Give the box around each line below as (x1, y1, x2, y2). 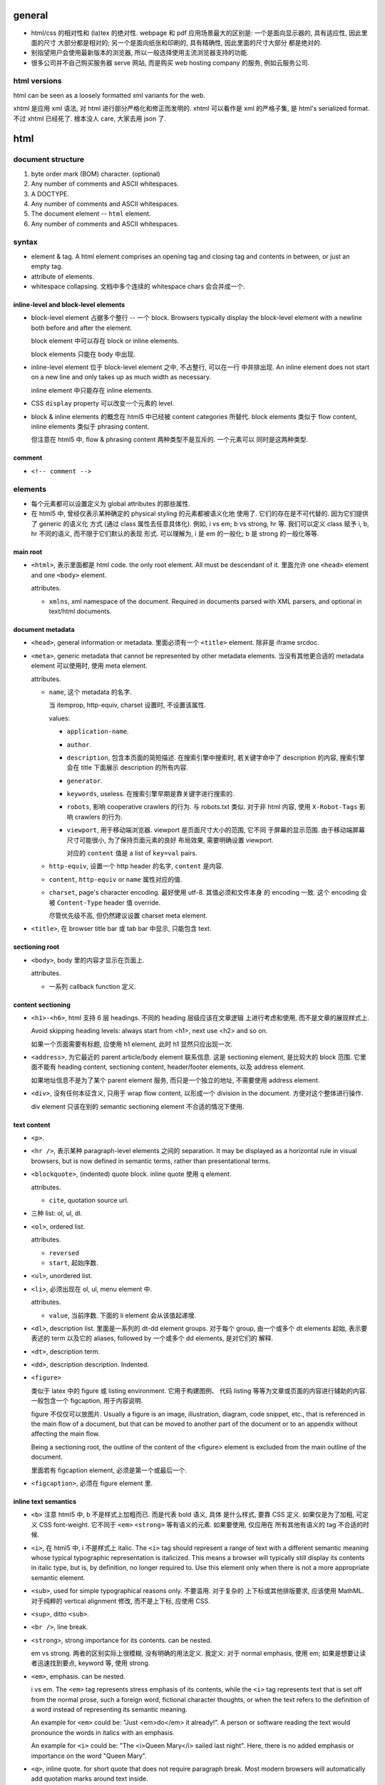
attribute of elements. (31, 272, 95, 281)
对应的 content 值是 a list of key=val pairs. (66, 849, 197, 858)
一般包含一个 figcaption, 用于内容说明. (31, 1397, 143, 1405)
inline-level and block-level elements (13, 301, 125, 309)
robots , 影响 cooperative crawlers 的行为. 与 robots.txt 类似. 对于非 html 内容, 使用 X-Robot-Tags (66, 803, 358, 811)
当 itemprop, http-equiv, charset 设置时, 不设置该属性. (48, 700, 207, 710)
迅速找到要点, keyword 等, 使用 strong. (36, 1659, 150, 1667)
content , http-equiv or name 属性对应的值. (48, 875, 183, 883)
